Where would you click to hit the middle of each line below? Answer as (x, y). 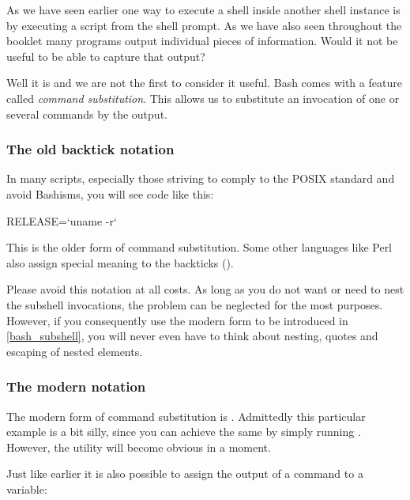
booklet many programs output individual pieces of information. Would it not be (202, 41)
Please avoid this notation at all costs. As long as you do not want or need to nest (205, 289)
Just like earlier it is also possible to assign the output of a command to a (185, 473)
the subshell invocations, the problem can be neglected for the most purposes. (195, 304)
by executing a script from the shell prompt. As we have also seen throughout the (204, 25)
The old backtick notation (90, 149)
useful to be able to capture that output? (106, 56)
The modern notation (76, 386)
